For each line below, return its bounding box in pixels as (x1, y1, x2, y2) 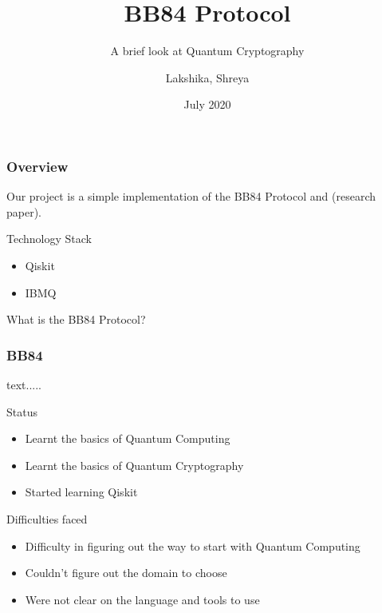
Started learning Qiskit (25, 484, 138, 500)
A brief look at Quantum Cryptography (110, 42, 305, 59)
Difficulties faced (6, 510, 88, 527)
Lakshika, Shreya (165, 69, 250, 86)
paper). (6, 203, 42, 220)
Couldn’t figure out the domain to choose (25, 564, 227, 581)
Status (6, 403, 37, 420)
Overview (6, 156, 69, 176)
